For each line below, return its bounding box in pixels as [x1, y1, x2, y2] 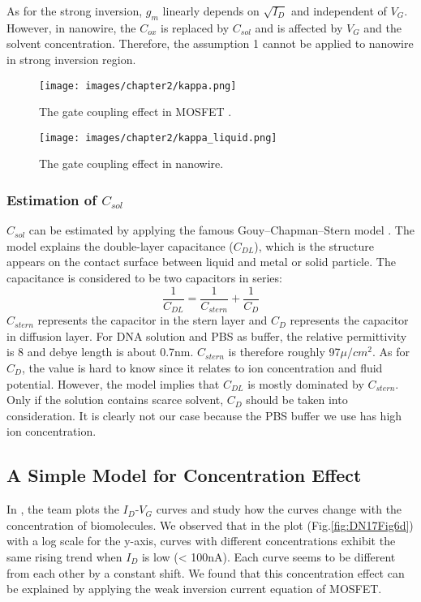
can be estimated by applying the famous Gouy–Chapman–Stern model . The [28, 221, 415, 239]
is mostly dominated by [247, 375, 364, 392]
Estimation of [6, 190, 97, 209]
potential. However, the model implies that [6, 375, 220, 392]
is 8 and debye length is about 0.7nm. [6, 343, 194, 360]
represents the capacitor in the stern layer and [37, 312, 268, 329]
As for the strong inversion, [6, 2, 143, 19]
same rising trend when [6, 548, 122, 565]
